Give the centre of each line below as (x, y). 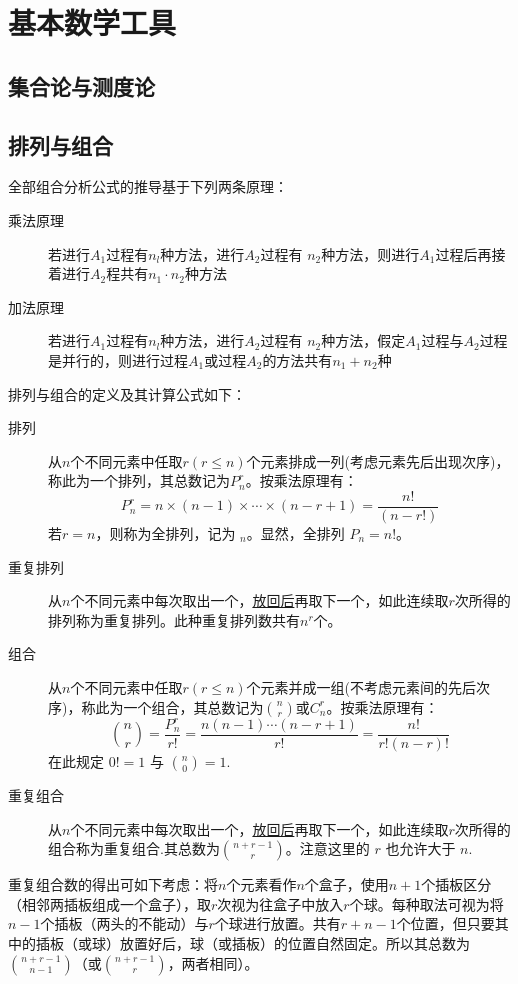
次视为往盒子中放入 (280, 903)
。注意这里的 (327, 848)
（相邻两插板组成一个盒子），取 (109, 903)
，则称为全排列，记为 (165, 532)
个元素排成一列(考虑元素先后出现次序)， (378, 460)
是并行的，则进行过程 (118, 359)
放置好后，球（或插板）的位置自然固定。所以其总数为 (294, 943)
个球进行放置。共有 (277, 923)
